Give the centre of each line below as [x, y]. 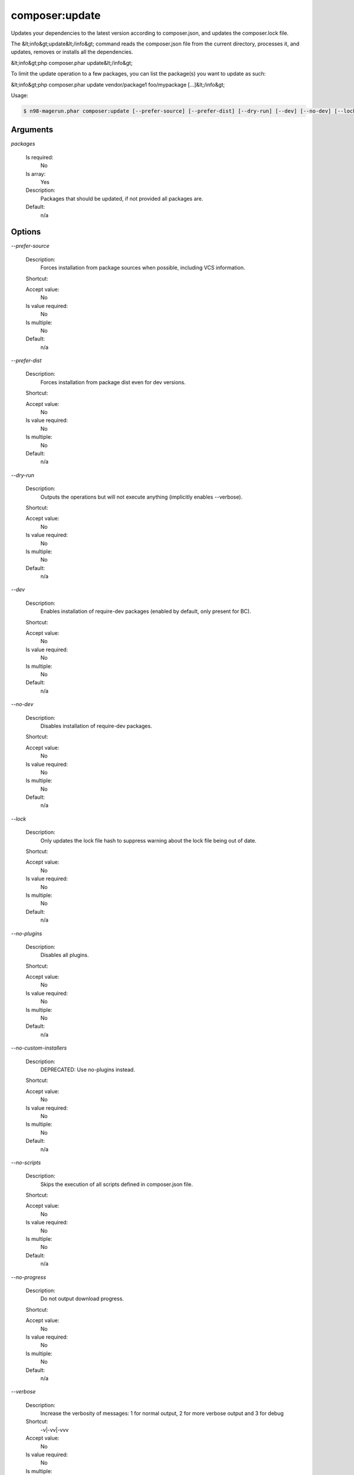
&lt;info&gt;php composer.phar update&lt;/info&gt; [72, 63]
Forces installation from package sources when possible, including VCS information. [143, 268]
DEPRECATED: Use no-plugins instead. [88, 1070]
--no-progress [29, 1277]
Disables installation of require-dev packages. [96, 726]
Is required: [40, 157]
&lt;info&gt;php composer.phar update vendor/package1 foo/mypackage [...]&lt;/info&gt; [118, 84]
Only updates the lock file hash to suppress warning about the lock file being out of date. [148, 840]
